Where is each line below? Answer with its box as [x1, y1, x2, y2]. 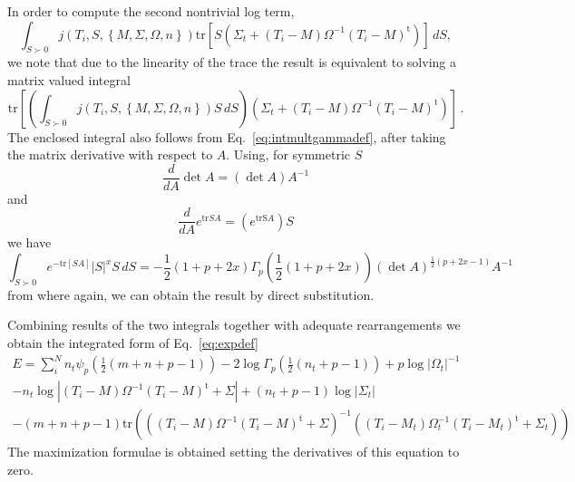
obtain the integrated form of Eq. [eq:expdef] [7, 333, 258, 352]
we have [7, 233, 52, 252]
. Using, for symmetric [226, 145, 351, 164]
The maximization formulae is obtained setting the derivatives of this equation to [7, 442, 460, 461]
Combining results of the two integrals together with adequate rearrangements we [7, 315, 461, 334]
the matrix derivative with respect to [7, 145, 213, 164]
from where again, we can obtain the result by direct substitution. [7, 284, 375, 304]
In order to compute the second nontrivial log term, [7, 2, 295, 20]
